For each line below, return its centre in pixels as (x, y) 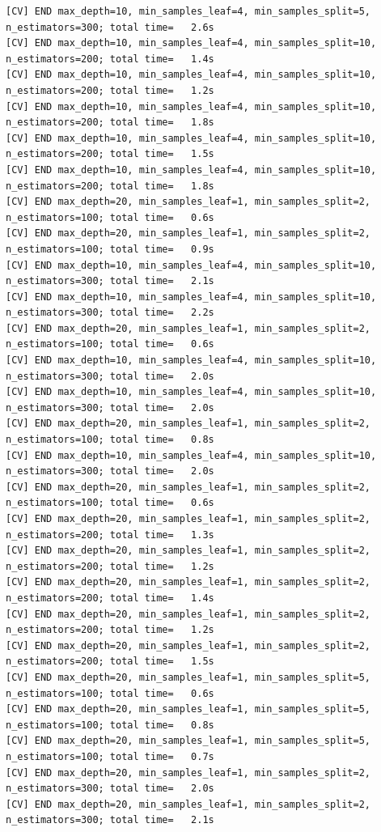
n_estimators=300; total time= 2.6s (110, 27)
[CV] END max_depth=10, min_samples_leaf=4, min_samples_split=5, (188, 11)
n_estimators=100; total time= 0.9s (110, 249)
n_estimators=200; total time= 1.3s (110, 535)
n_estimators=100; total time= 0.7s (110, 756)
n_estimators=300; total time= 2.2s (110, 313)
